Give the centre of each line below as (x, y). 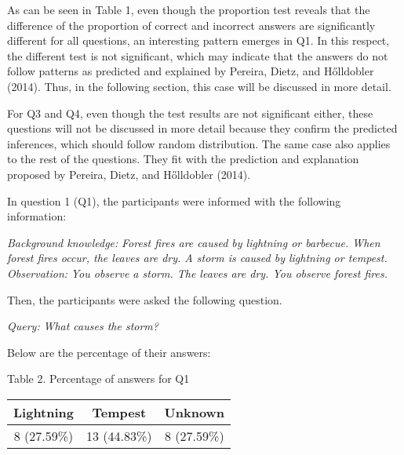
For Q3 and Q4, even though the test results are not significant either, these (190, 113)
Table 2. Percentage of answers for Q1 (98, 379)
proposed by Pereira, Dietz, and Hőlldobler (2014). (129, 174)
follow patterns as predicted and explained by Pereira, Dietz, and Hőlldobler (191, 71)
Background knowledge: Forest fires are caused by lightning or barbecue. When (194, 242)
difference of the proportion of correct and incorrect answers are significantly (191, 25)
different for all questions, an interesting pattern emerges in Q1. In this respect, (198, 40)
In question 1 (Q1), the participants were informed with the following (174, 200)
